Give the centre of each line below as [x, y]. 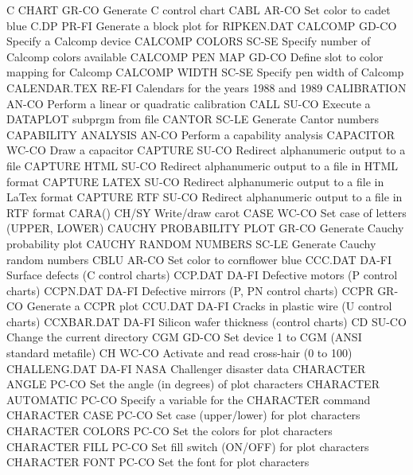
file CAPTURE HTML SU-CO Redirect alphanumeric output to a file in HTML [203, 165]
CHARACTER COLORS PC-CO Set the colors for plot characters [169, 431]
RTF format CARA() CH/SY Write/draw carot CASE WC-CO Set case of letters [206, 212]
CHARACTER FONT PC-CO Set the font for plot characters [158, 462]
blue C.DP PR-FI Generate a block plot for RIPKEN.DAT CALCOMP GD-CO [202, 25]
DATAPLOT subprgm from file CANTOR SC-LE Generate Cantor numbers [193, 119]
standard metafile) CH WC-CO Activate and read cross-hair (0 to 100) [179, 353]
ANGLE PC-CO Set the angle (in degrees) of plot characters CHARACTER [193, 384]
